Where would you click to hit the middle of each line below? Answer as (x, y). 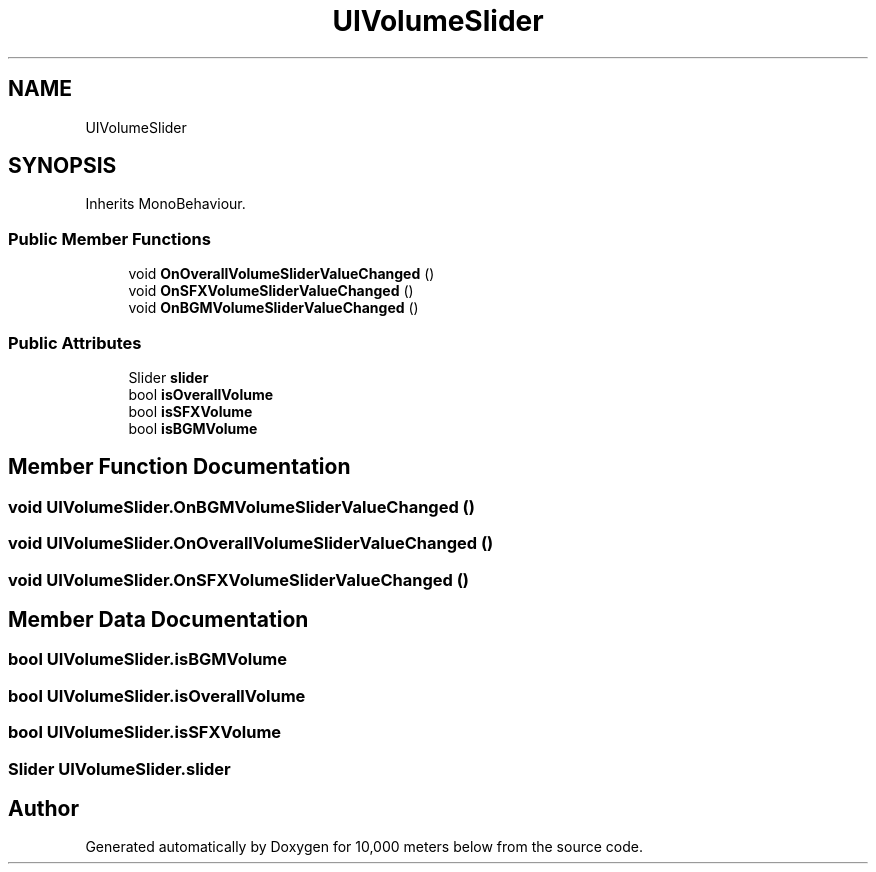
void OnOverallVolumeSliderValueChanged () (281, 274)
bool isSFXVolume (190, 411)
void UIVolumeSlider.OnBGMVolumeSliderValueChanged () (241, 506)
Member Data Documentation (158, 619)
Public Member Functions (109, 238)
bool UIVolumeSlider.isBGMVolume (148, 659)
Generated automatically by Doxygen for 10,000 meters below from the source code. (364, 847)
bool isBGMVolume (193, 428)
